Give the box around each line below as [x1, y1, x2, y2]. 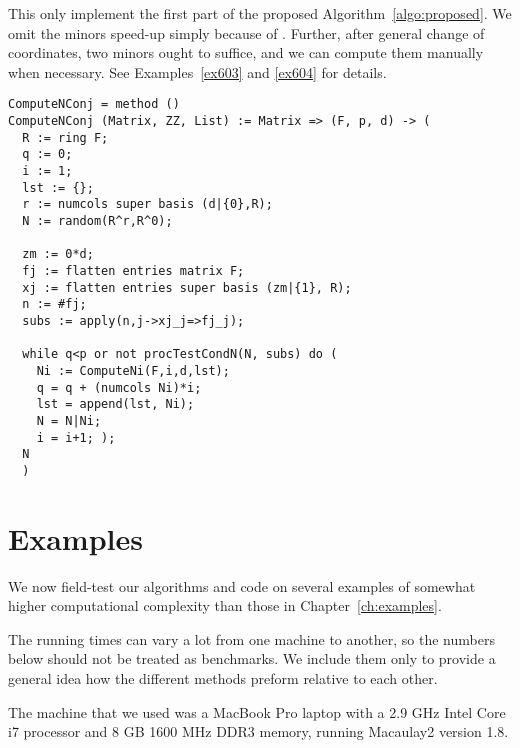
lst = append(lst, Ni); [36, 397, 195, 412]
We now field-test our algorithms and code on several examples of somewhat [8, 575, 476, 596]
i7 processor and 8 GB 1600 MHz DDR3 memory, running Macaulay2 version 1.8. [8, 721, 509, 742]
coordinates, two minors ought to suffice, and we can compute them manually [8, 42, 484, 63]
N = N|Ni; [36, 413, 102, 428]
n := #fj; [22, 297, 87, 312]
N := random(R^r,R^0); [22, 213, 173, 228]
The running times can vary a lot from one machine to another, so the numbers [8, 628, 495, 649]
